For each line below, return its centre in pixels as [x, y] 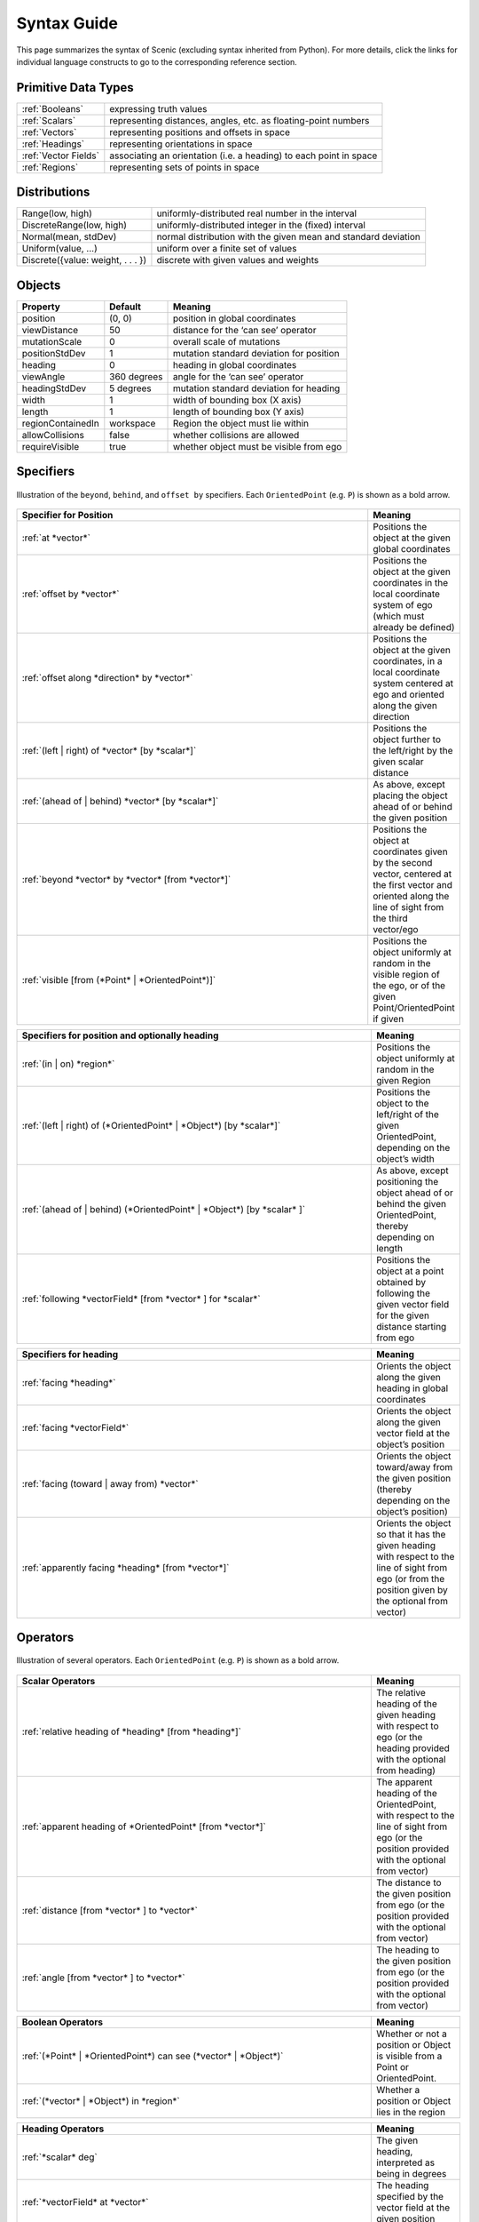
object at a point [410, 1271]
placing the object [410, 795]
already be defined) [414, 627]
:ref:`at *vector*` [56, 538]
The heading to [408, 1949]
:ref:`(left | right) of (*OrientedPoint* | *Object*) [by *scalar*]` [151, 1126]
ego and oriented [409, 695]
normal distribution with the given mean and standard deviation [289, 237]
